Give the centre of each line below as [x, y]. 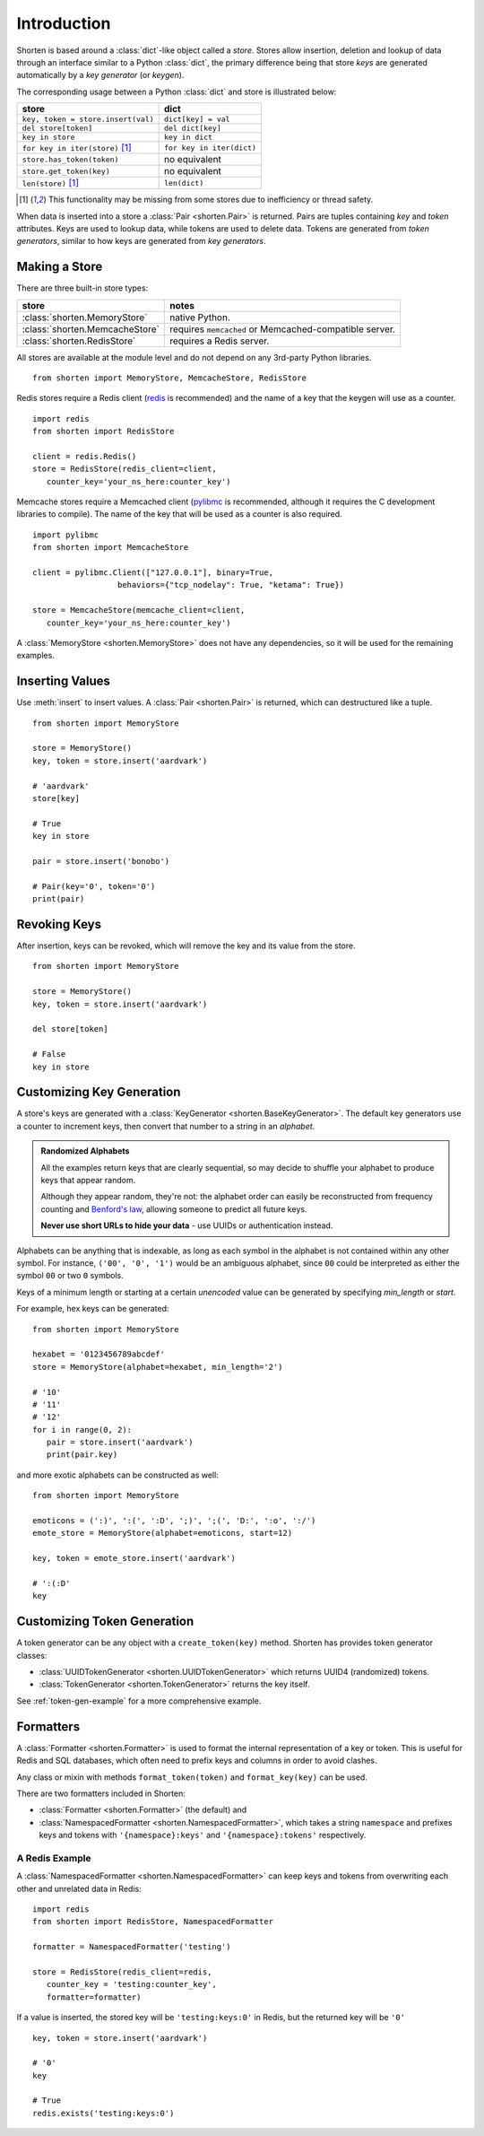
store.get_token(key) [66, 171]
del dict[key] [193, 129]
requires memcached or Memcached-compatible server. [282, 329]
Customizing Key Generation [99, 1092]
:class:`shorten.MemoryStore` [85, 317]
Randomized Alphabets [85, 1151]
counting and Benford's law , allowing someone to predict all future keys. [174, 1209]
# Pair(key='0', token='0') [94, 886]
